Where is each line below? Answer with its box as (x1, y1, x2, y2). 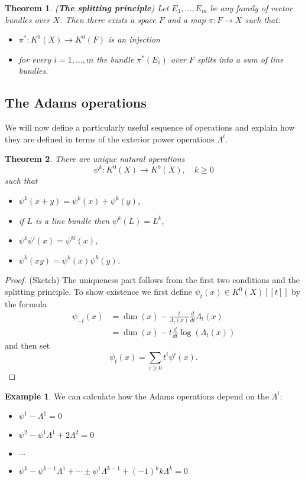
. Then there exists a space (60, 13, 156, 25)
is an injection (108, 33, 160, 45)
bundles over (5, 13, 50, 25)
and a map (167, 13, 206, 25)
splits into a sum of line (197, 53, 284, 65)
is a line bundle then (35, 214, 110, 226)
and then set (5, 339, 50, 351)
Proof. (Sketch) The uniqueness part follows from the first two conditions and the (5, 274, 300, 286)
